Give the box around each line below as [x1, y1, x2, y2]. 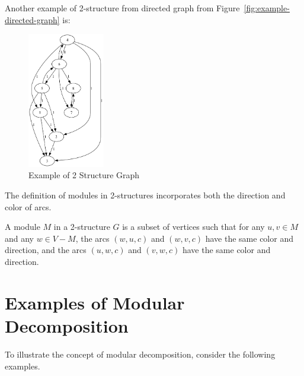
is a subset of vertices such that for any [122, 220, 265, 233]
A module [5, 220, 40, 233]
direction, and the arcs [5, 244, 87, 256]
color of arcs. [5, 200, 52, 213]
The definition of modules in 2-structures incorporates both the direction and [5, 189, 286, 201]
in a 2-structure [53, 220, 110, 233]
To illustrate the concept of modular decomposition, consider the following [5, 347, 276, 360]
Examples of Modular [5, 290, 185, 314]
